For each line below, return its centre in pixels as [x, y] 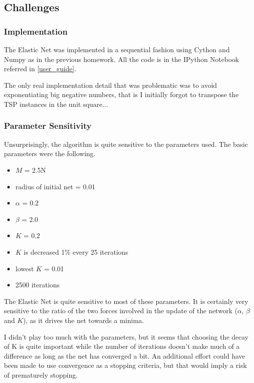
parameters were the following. [50, 153]
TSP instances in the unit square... [56, 104]
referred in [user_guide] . [40, 69]
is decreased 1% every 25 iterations [76, 252]
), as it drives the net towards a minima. [84, 320]
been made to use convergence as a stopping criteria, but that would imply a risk [126, 365]
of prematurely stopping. [41, 374]
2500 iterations [38, 285]
